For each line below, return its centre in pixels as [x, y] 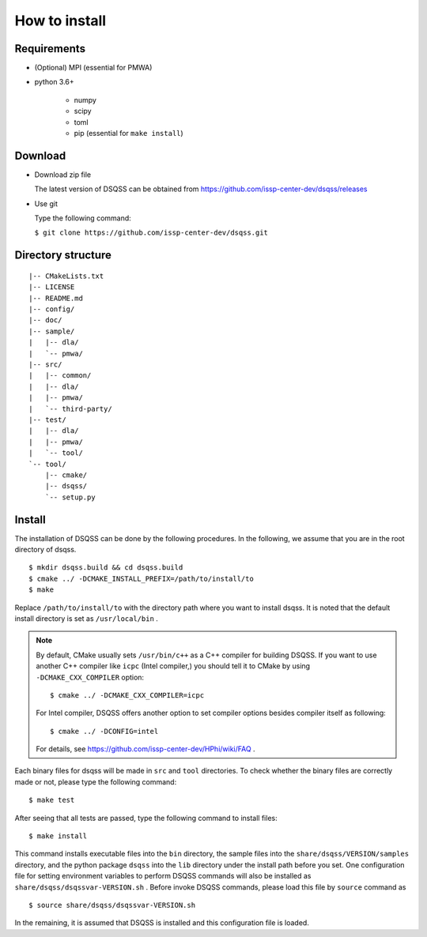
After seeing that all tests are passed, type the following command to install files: [146, 818]
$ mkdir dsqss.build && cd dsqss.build [106, 568]
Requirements [50, 49]
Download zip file [63, 175]
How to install [60, 21]
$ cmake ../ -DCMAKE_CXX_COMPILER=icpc [127, 695]
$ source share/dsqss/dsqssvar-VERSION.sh [112, 905]
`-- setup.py [70, 497]
